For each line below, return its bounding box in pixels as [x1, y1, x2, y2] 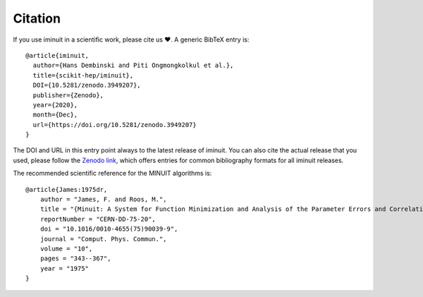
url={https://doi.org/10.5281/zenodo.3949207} [32, 121, 197, 128]
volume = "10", [39, 244, 93, 253]
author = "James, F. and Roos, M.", [39, 195, 167, 204]
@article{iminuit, [25, 51, 90, 59]
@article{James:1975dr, [25, 186, 108, 193]
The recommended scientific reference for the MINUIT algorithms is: [13, 169, 212, 178]
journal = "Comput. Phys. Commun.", [39, 235, 167, 243]
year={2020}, [32, 101, 78, 109]
